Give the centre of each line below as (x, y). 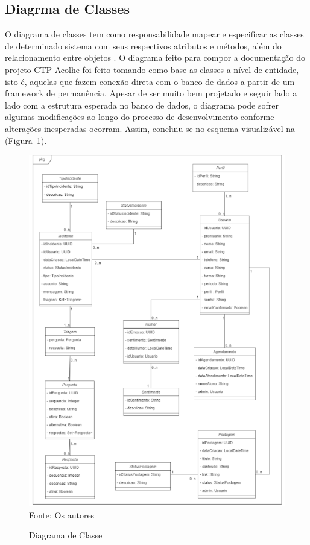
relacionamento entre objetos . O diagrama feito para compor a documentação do (155, 58)
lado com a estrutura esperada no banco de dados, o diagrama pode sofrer (142, 105)
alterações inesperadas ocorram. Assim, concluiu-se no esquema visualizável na (150, 128)
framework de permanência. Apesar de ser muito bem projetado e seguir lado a (151, 93)
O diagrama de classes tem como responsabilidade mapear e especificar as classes (154, 34)
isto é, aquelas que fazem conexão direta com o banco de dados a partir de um (150, 81)
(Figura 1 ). (26, 140)
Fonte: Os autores (62, 515)
